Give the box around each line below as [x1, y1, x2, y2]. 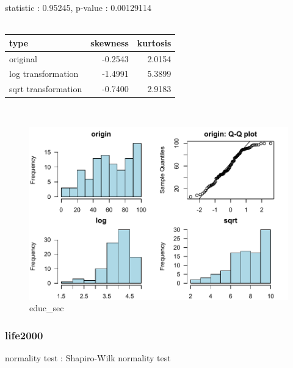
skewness [90, 36, 129, 49]
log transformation [9, 67, 79, 80]
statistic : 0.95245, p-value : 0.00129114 [5, 1, 152, 13]
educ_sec [29, 301, 64, 314]
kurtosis [137, 36, 172, 49]
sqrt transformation [9, 82, 82, 95]
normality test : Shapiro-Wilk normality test [5, 351, 171, 364]
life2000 [5, 327, 43, 342]
